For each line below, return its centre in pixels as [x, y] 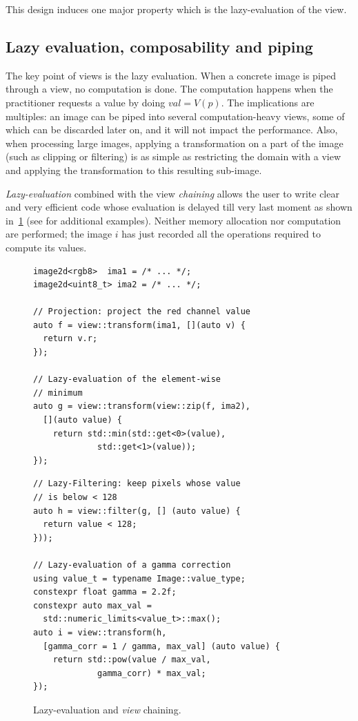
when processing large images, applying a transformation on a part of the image [175, 143]
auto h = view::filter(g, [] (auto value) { [137, 511]
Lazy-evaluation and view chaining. [107, 709]
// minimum [58, 393]
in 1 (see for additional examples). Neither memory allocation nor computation [173, 220]
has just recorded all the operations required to [221, 234]
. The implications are [268, 102]
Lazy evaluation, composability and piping [159, 46]
